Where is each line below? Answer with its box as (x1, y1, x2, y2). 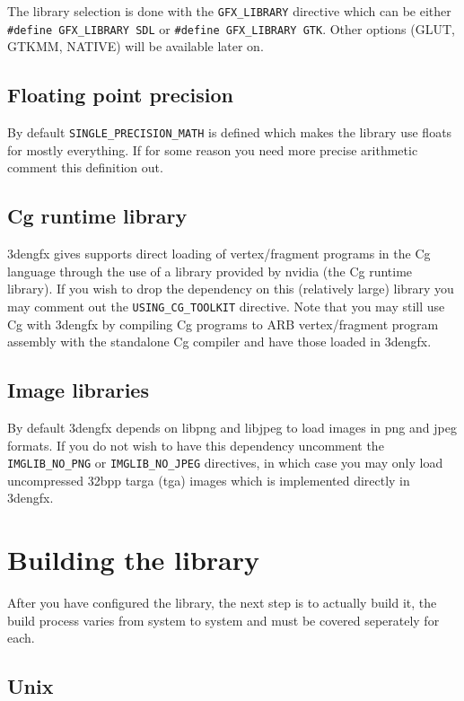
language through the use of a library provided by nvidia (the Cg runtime (7, 261, 413, 280)
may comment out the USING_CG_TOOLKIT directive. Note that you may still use (7, 296, 445, 315)
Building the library (7, 541, 260, 578)
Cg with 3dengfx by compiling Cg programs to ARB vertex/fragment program (7, 314, 439, 333)
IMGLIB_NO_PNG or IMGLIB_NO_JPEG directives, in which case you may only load (7, 453, 443, 472)
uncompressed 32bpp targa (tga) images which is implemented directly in (7, 470, 410, 489)
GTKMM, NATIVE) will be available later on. (7, 37, 264, 56)
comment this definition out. (7, 158, 163, 177)
